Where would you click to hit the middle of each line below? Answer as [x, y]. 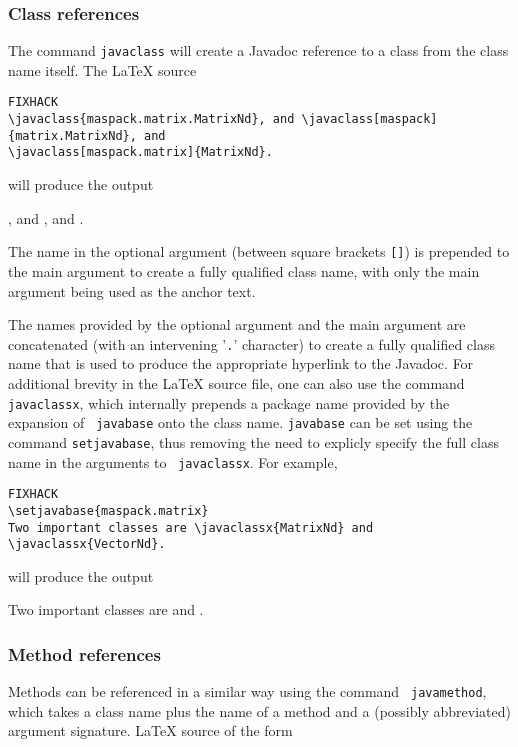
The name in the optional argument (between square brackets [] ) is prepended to [259, 251]
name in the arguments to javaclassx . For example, [173, 461]
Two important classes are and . [106, 609]
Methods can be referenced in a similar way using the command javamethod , [247, 691]
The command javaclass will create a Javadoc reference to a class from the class [258, 50]
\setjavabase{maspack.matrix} [108, 510]
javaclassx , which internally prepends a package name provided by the [229, 402]
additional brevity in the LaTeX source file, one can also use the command [236, 382]
